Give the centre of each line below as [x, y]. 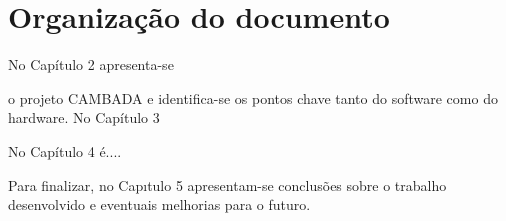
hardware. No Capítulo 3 [84, 117]
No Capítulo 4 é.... [65, 150]
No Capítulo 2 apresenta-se [91, 64]
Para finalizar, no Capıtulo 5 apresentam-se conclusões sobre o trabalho [227, 184]
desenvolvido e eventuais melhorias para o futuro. [159, 204]
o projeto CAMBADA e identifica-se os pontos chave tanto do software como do [253, 97]
